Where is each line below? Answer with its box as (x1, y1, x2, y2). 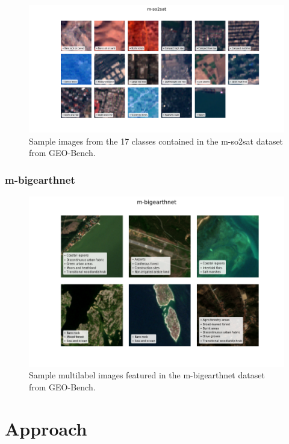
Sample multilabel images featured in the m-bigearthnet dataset (29, 369, 265, 381)
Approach (5, 416, 87, 440)
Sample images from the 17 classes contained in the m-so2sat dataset (29, 134, 284, 147)
